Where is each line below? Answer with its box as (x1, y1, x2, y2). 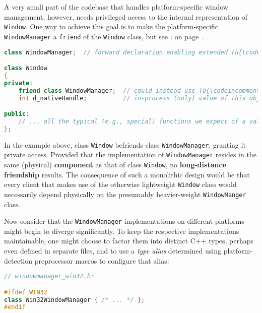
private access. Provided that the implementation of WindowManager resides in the (4, 149, 256, 160)
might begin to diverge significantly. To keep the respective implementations (4, 225, 239, 236)
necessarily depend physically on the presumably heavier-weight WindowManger (4, 189, 246, 199)
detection (4, 255, 32, 266)
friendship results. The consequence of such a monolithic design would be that (4, 169, 250, 179)
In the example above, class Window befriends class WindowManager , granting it (4, 139, 246, 150)
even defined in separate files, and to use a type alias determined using (4, 245, 221, 256)
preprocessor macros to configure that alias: (34, 255, 169, 266)
